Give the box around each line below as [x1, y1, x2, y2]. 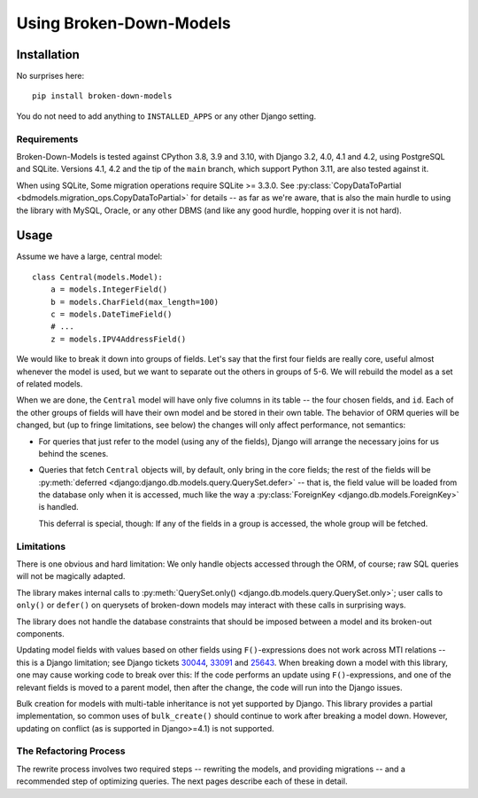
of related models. [16, 378, 83, 389]
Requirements [16, 133, 79, 145]
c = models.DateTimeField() [50, 309, 173, 319]
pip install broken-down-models [32, 91, 173, 101]
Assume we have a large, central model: [16, 251, 163, 262]
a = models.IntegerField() [50, 285, 168, 294]
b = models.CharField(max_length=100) [50, 297, 220, 307]
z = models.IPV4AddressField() [50, 333, 187, 344]
